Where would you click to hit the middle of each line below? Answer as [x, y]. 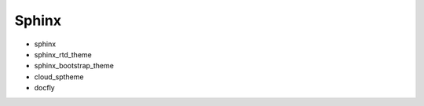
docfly [44, 88]
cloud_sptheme [59, 77]
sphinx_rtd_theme [63, 54]
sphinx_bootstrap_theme [74, 66]
